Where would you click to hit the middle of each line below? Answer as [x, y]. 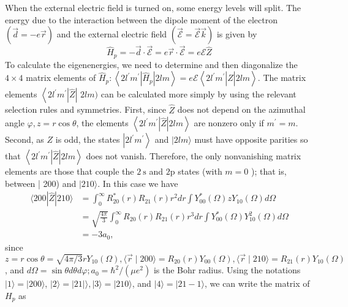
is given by [237, 34]
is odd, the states [88, 139]
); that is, [269, 171]
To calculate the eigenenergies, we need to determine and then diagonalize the [151, 64]
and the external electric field [112, 34]
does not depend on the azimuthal [241, 109]
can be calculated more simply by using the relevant [199, 94]
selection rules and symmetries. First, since [85, 109]
